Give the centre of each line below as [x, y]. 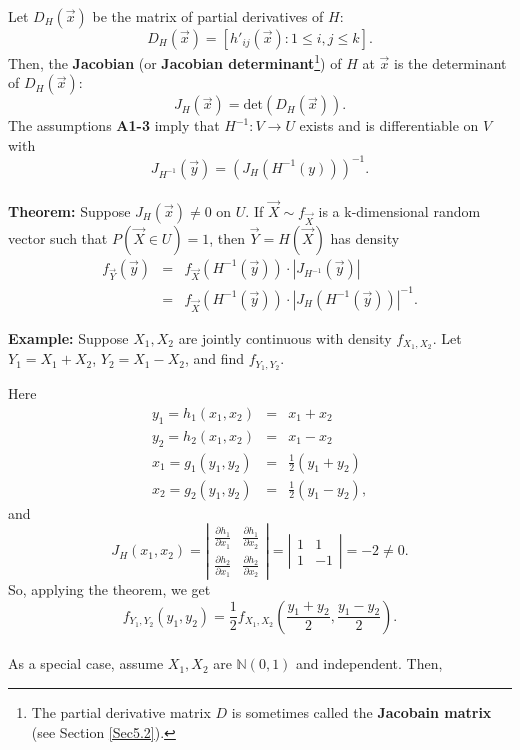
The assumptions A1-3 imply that [114, 125]
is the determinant [450, 62]
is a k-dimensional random [399, 210]
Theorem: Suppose [69, 210]
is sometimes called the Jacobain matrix [361, 712]
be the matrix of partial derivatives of [208, 16]
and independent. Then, [369, 663]
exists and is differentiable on [389, 125]
